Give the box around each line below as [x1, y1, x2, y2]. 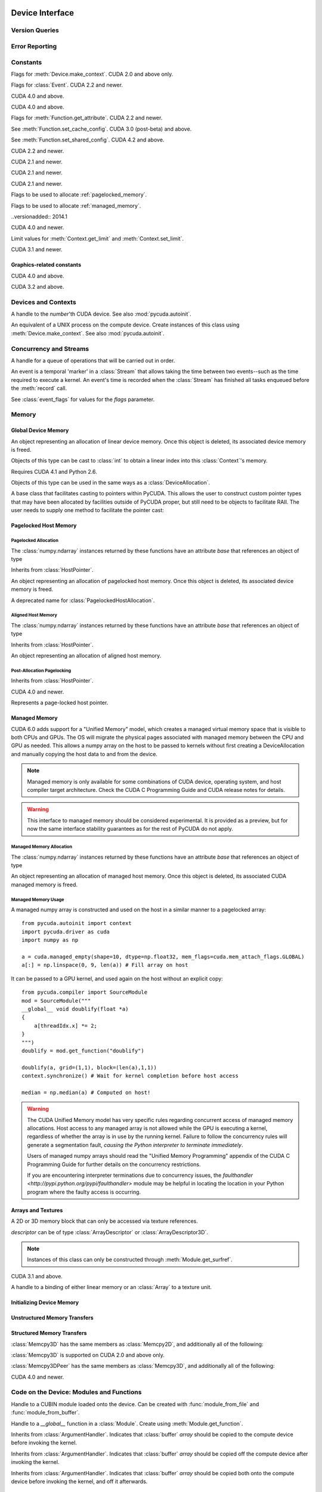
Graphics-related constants [11, 261, 82, 269]
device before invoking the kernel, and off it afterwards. [11, 1478, 148, 1485]
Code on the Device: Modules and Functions [11, 1388, 142, 1397]
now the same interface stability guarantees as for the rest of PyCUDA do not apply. [27, 825, 234, 833]
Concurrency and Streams [11, 344, 89, 353]
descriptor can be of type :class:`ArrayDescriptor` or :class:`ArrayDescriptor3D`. [11, 1228, 209, 1235]
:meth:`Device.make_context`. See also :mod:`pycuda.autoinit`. [11, 329, 165, 337]
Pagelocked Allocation [11, 538, 59, 544]
